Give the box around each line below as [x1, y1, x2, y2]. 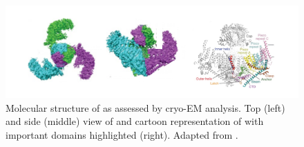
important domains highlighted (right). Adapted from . [6, 128, 238, 142]
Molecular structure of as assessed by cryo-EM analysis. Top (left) [6, 100, 285, 115]
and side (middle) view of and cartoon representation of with [6, 114, 264, 128]
